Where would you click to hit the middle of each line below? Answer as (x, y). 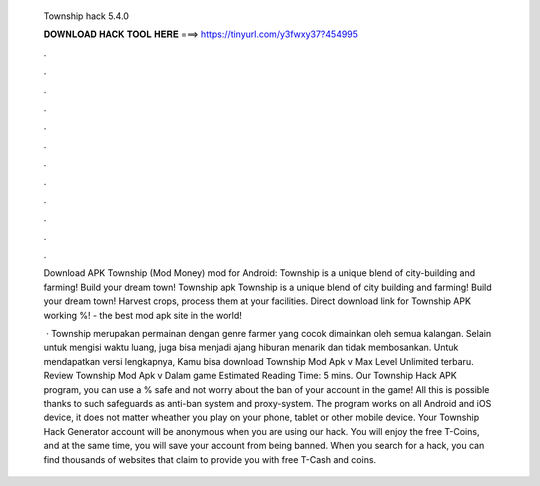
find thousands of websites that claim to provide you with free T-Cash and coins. (210, 459)
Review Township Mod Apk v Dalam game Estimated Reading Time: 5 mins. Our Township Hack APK (250, 376)
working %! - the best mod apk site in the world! (142, 315)
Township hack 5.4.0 (86, 16)
